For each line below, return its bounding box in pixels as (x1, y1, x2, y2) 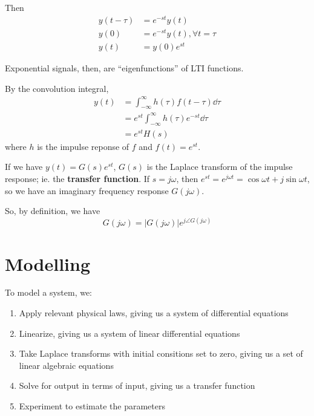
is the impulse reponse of (37, 140, 129, 152)
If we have (5, 160, 43, 173)
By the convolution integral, (5, 82, 109, 94)
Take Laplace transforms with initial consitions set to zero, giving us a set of (19, 347, 303, 360)
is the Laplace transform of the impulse (146, 160, 293, 173)
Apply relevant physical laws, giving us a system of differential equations (19, 307, 289, 319)
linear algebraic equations (19, 359, 114, 371)
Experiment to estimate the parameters (19, 400, 165, 412)
